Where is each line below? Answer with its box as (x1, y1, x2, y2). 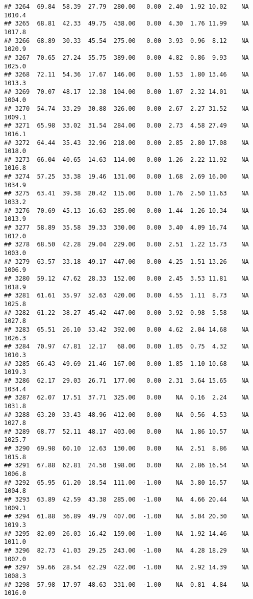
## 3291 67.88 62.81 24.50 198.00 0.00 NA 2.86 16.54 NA (4, 462, 249, 469)
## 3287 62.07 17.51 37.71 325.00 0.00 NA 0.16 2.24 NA (4, 394, 249, 402)
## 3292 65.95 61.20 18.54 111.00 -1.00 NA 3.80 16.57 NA (4, 479, 249, 486)
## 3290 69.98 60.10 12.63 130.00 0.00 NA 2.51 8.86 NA (4, 445, 249, 453)
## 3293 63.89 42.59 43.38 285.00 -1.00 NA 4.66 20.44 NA (4, 496, 249, 504)
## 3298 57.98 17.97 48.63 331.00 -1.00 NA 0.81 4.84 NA (4, 581, 249, 588)
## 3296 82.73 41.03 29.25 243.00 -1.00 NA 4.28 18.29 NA (4, 547, 249, 554)
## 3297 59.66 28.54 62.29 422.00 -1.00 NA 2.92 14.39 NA (4, 564, 249, 571)
